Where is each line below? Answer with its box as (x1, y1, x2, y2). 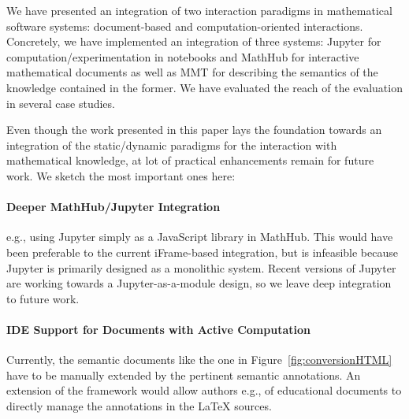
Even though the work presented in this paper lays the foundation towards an (6, 121, 382, 138)
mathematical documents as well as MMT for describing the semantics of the (6, 64, 378, 80)
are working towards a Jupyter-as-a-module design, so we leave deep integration (6, 275, 392, 291)
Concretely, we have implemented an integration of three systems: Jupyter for (6, 33, 381, 50)
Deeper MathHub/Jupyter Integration (6, 198, 221, 215)
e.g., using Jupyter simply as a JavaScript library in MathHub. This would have (6, 228, 393, 245)
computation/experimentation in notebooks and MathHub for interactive (6, 48, 359, 65)
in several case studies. (6, 95, 115, 111)
